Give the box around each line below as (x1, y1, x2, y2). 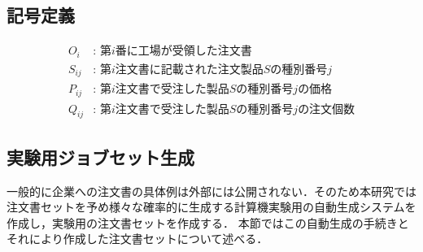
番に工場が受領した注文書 (115, 46, 252, 58)
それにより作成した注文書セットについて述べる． (7, 230, 268, 247)
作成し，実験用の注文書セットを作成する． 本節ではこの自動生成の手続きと (7, 214, 409, 231)
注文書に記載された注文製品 (115, 63, 264, 76)
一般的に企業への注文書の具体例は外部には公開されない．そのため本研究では (7, 182, 416, 199)
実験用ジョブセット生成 (7, 144, 194, 169)
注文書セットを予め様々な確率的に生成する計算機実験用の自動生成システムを (7, 198, 416, 215)
